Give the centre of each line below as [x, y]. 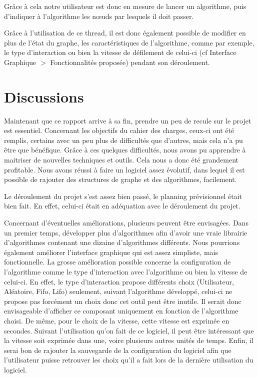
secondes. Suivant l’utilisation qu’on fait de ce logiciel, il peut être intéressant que [129, 330]
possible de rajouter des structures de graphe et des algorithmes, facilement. [120, 179]
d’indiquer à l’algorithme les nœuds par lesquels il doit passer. [99, 16]
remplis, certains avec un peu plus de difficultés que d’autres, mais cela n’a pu [123, 140]
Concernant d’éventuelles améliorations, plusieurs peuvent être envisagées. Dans [126, 223]
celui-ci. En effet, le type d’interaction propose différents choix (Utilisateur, [119, 281]
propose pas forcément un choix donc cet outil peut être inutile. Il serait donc [123, 301]
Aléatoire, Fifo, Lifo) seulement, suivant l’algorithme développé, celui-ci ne [118, 291]
